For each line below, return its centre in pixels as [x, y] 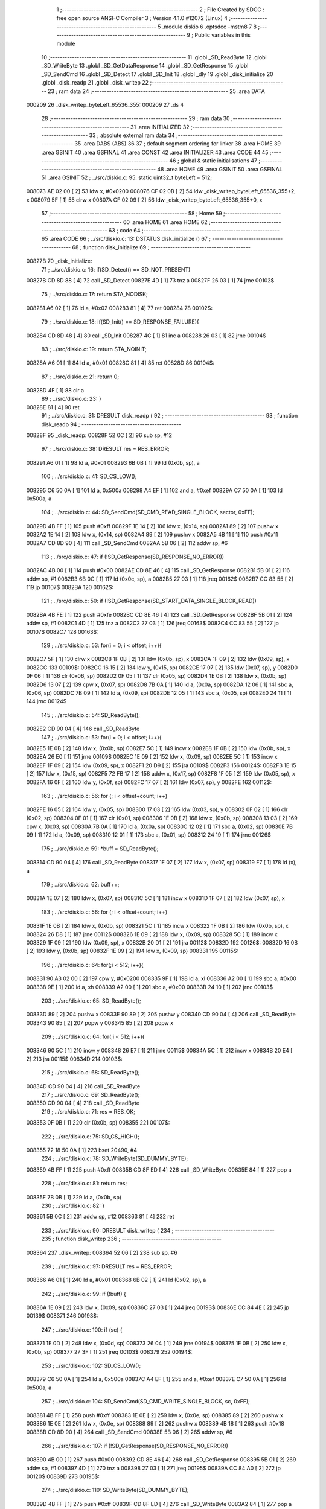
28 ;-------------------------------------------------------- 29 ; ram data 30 [136, 118]
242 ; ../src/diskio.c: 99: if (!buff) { [84, 1294]
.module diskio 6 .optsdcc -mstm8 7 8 [209, 27]
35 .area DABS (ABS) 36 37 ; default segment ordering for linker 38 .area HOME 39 [177, 144]
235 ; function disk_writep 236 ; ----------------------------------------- [131, 1239]
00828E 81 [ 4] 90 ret [53, 407]
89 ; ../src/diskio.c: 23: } [71, 399]
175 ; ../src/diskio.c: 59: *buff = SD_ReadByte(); [100, 849]
